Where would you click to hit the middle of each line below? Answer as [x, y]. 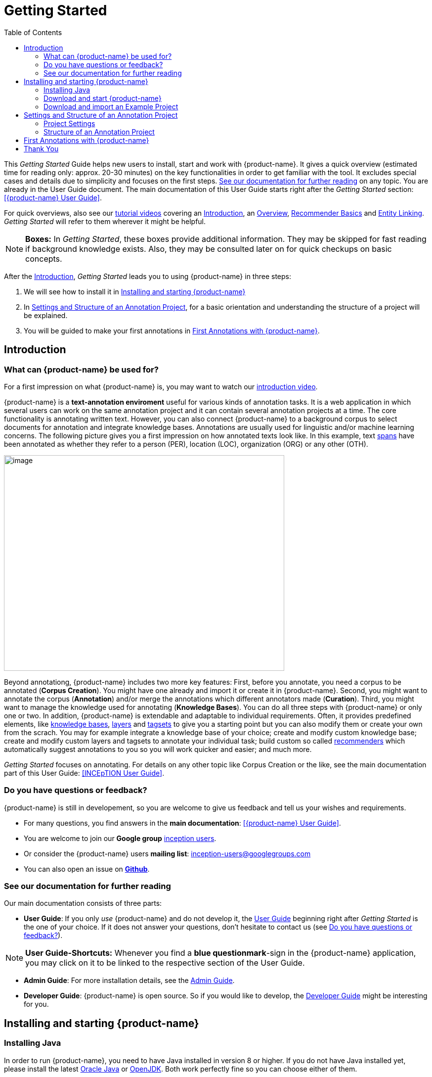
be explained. [46, 315]
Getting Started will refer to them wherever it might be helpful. [105, 221]
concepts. [44, 258]
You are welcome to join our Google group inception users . [120, 838]
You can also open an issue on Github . [87, 869]
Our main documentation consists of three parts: [83, 903]
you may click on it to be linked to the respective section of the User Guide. [165, 963]
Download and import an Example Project [111, 106]
